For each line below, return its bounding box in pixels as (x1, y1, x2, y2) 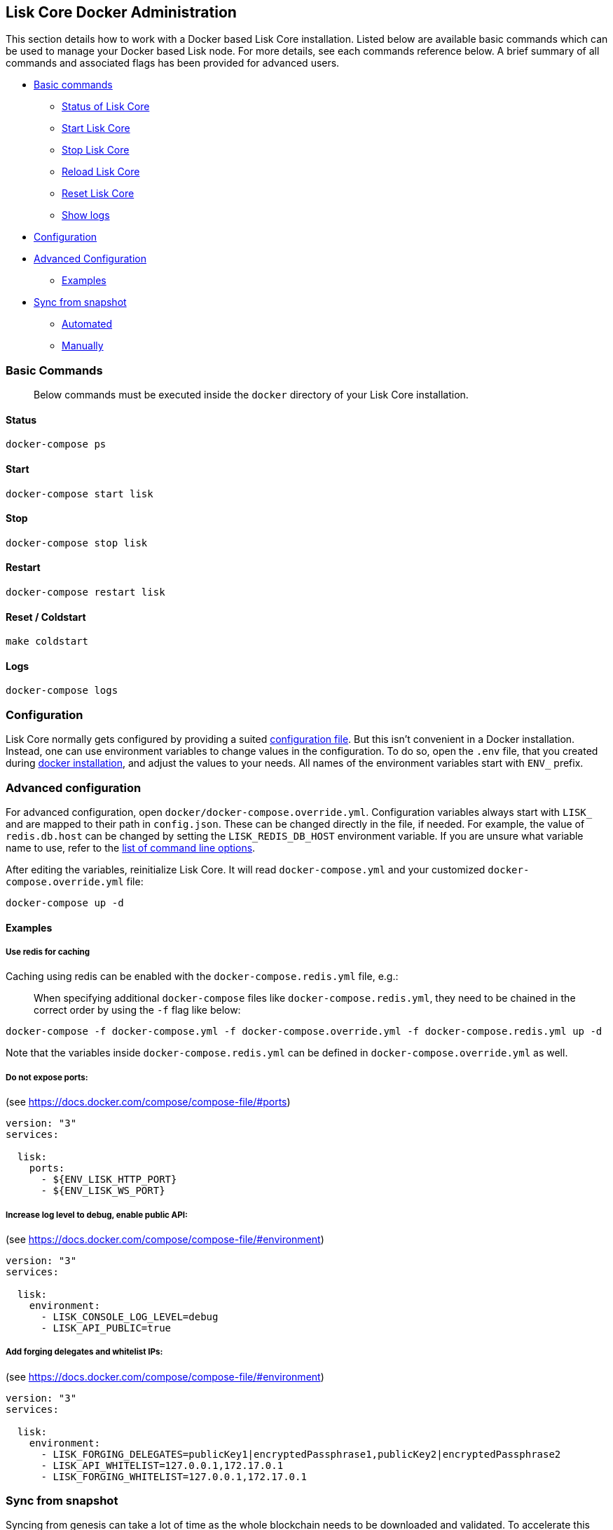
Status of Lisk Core (62, 100, 150, 113)
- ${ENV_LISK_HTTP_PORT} (41, 1174, 177, 1186)
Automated (62, 318, 113, 330)
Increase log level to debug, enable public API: (6, 1209, 188, 1220)
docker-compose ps (6, 438, 106, 450)
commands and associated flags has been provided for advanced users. (6, 57, 340, 69)
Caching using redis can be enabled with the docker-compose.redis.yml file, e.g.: (6, 970, 399, 983)
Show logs (62, 209, 110, 222)
